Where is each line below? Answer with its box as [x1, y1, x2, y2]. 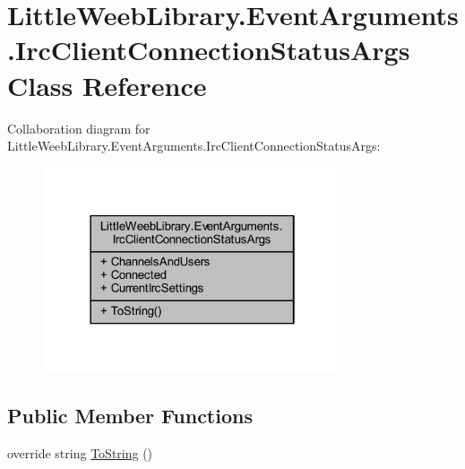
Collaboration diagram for [7, 118, 151, 137]
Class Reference [7, 66, 207, 103]
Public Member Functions [7, 402, 253, 430]
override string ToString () [7, 443, 153, 462]
